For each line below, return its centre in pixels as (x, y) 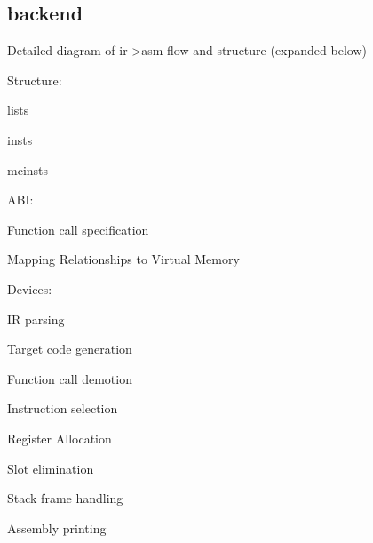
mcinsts (28, 169)
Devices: (30, 288)
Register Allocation (60, 438)
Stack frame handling (65, 498)
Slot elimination (51, 468)
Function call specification (78, 229)
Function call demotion (70, 378)
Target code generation (70, 349)
